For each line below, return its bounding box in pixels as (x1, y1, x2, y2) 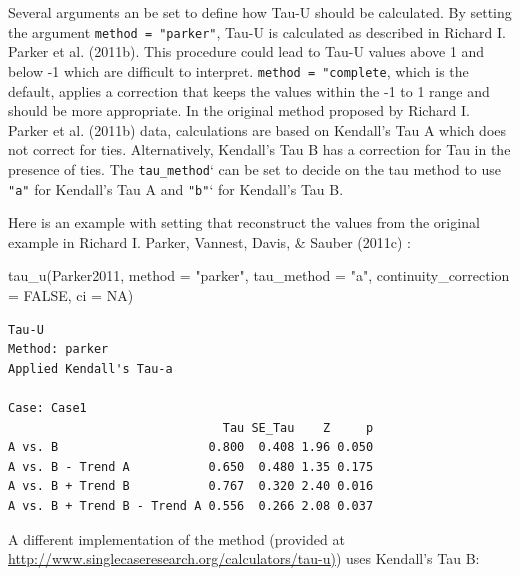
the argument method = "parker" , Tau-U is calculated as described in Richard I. (8, 21, 506, 42)
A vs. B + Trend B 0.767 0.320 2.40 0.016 (8, 479, 374, 494)
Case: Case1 (8, 400, 87, 415)
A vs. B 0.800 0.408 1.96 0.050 (8, 440, 374, 455)
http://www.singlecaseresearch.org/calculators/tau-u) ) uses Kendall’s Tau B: (8, 548, 480, 569)
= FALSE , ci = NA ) (8, 284, 134, 305)
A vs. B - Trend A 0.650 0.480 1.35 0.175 (8, 459, 374, 474)
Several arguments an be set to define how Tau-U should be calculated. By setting (8, 2, 512, 22)
